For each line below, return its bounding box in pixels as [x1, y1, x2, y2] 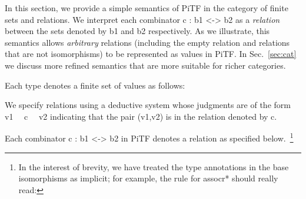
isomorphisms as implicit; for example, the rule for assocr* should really [18, 172, 278, 184]
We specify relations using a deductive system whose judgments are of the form [5, 99, 291, 111]
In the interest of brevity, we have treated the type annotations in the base [18, 160, 289, 173]
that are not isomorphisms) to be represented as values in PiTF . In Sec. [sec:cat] [5, 48, 297, 60]
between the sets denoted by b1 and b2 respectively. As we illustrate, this [5, 25, 270, 37]
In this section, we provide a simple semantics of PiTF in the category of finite [5, 2, 288, 14]
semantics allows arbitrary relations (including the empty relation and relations [5, 36, 290, 48]
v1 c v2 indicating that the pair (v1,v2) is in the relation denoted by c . [5, 110, 277, 122]
